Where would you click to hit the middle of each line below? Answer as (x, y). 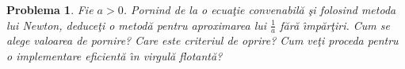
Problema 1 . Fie (50, 9)
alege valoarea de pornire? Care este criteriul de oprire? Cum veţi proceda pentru (202, 40)
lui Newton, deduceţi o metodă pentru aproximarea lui (137, 25)
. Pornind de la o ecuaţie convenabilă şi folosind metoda (260, 9)
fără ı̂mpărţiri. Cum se (335, 25)
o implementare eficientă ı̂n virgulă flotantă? (115, 56)
